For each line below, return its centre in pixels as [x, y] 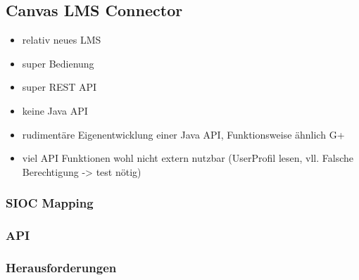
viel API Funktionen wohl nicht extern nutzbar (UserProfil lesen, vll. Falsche [188, 158]
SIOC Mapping [50, 203]
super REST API [59, 87]
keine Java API [55, 110]
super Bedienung [58, 63]
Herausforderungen [61, 267]
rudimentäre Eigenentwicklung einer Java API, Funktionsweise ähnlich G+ [183, 134]
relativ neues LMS [62, 40]
